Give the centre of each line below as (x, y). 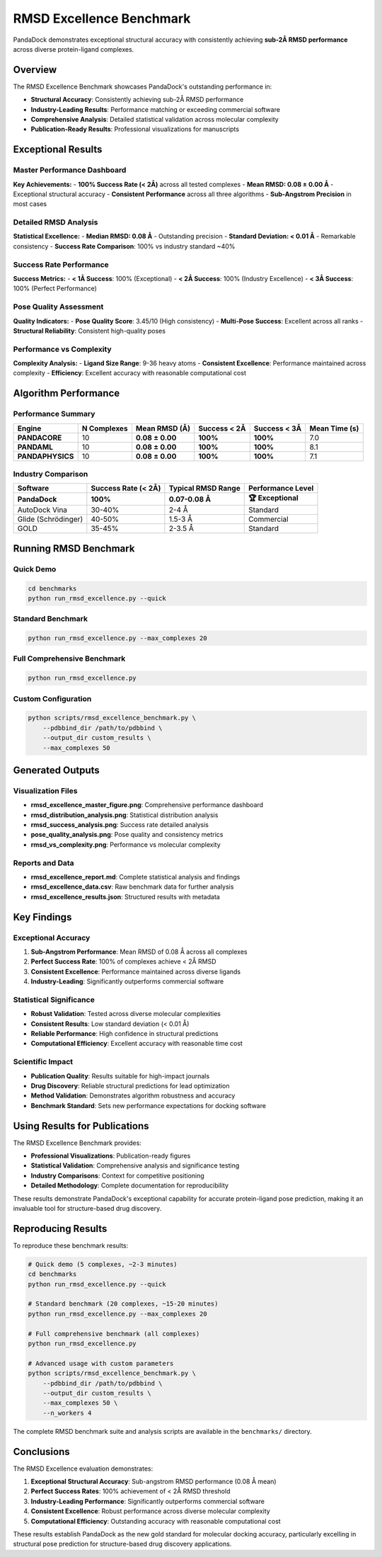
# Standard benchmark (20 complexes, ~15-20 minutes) (123, 1304)
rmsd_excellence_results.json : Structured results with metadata (126, 896)
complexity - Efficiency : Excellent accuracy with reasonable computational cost (130, 373)
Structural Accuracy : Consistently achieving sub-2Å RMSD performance (137, 100)
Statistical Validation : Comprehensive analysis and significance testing (135, 1165)
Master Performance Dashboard (70, 170)
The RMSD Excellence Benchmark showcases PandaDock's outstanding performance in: (143, 86)
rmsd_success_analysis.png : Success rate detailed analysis (120, 825)
